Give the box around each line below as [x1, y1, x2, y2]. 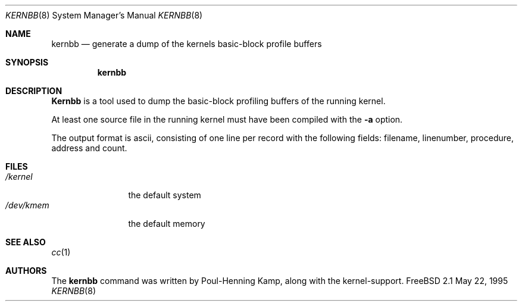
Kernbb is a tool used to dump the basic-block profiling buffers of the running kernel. [51, 96, 386, 106]
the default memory [128, 218, 205, 229]
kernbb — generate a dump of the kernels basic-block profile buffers [51, 39, 322, 49]
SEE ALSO [5, 237, 46, 247]
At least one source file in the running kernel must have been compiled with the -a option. [51, 114, 403, 124]
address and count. [51, 143, 127, 153]
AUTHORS [5, 266, 47, 276]
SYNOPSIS [5, 57, 49, 67]
